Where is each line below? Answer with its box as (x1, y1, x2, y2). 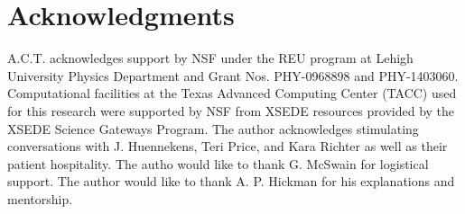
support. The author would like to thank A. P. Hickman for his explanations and (7, 172, 455, 191)
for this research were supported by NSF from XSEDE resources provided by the (7, 101, 455, 120)
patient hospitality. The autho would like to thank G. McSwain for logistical (7, 154, 429, 173)
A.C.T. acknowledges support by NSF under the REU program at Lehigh (7, 49, 414, 67)
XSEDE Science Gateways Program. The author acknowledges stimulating (7, 119, 419, 138)
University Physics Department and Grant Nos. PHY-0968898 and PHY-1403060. (7, 66, 459, 85)
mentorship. (7, 189, 73, 208)
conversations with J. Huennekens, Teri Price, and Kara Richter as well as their (7, 137, 448, 156)
